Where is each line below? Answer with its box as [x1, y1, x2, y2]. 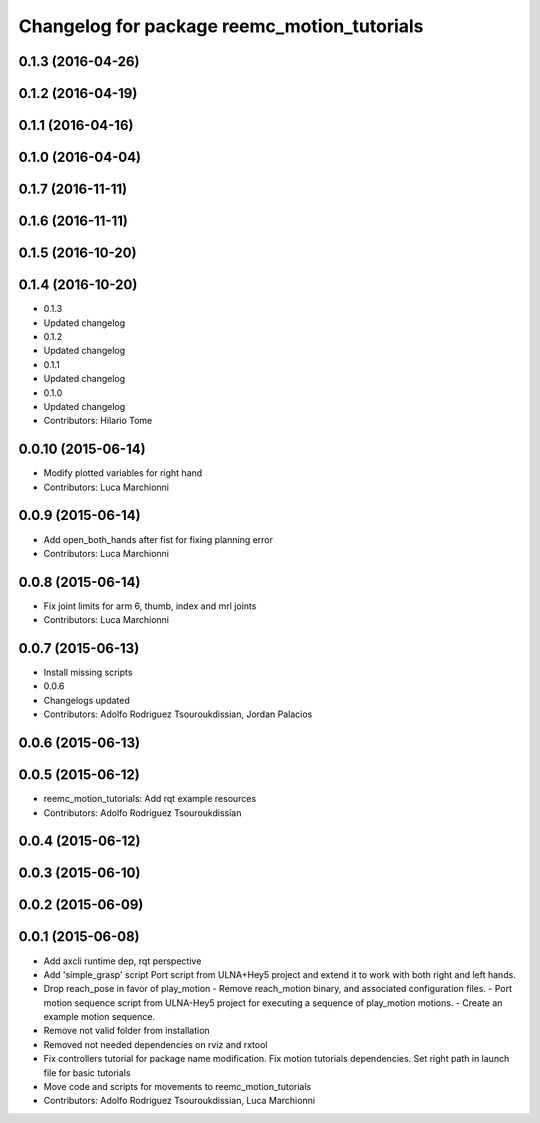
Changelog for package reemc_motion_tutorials [18, 15, 424, 37]
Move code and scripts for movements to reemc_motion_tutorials [43, 1081, 312, 1093]
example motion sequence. [43, 1011, 155, 1023]
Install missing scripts [43, 666, 133, 679]
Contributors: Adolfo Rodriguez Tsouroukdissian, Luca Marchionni [43, 1095, 315, 1107]
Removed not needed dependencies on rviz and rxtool [43, 1038, 268, 1050]
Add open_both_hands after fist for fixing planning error [43, 533, 274, 545]
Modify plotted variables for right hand [43, 467, 203, 479]
